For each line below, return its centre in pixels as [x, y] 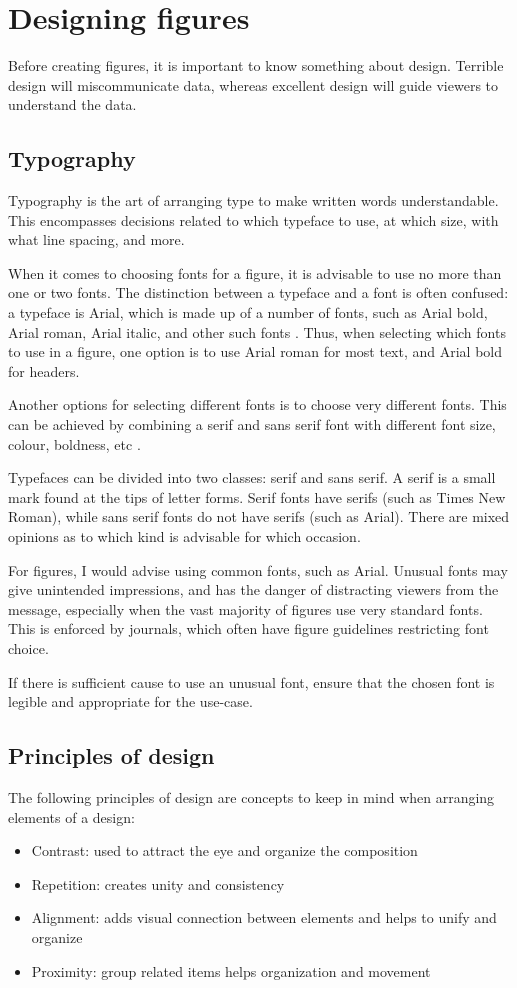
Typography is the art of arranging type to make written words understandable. [253, 200]
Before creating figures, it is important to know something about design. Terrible [256, 65]
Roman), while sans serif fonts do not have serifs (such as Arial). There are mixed [259, 516]
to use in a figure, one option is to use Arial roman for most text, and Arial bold [255, 351]
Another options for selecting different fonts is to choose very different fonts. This [257, 404]
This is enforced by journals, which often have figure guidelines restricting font [248, 628]
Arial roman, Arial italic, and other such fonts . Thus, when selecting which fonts [257, 331]
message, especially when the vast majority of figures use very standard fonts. [245, 608]
